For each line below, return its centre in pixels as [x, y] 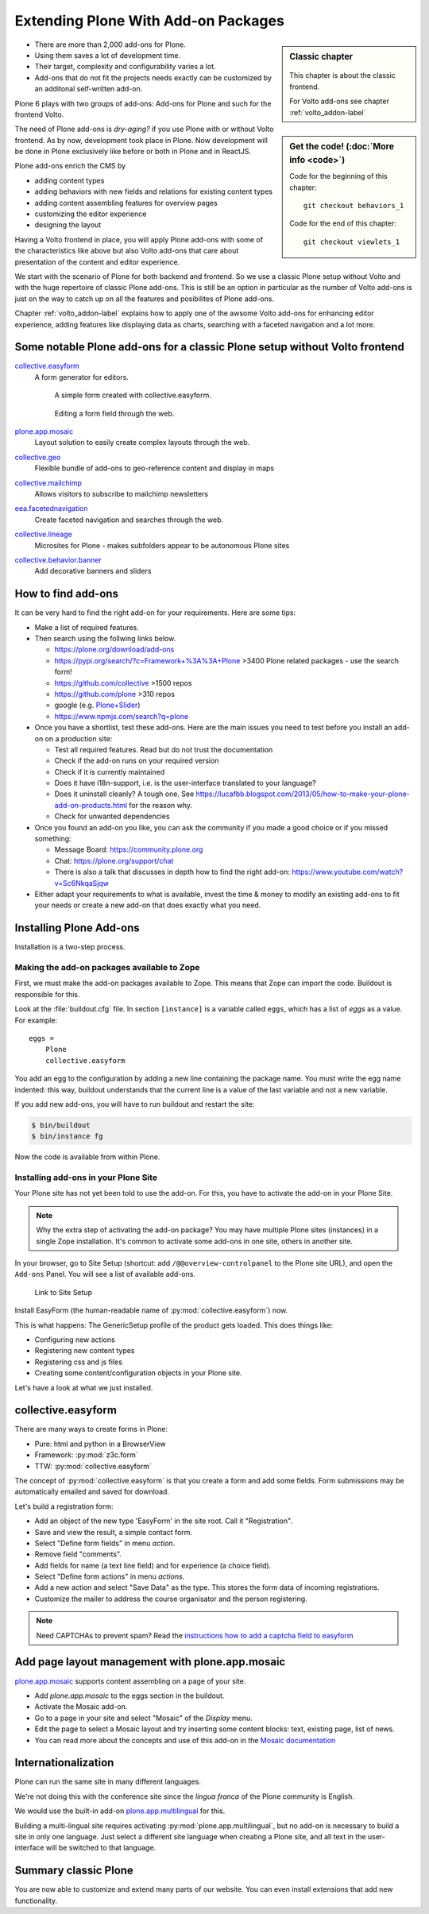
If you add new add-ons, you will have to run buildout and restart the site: [135, 1104]
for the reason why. [160, 805]
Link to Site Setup [64, 1292]
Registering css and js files [79, 1362]
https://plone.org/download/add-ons [114, 650]
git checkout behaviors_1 [354, 205]
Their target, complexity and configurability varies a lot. [125, 67]
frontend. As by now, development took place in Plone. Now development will [141, 140]
